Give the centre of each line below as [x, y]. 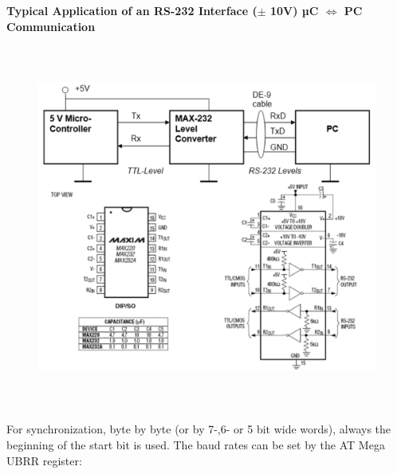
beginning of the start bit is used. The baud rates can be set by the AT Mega [196, 444]
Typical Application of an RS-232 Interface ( [132, 10]
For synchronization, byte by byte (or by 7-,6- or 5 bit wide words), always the [199, 429]
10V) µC [294, 10]
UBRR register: [44, 460]
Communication [51, 26]
